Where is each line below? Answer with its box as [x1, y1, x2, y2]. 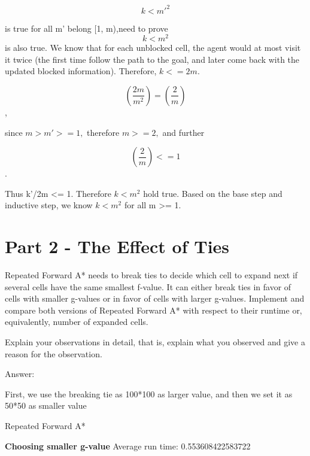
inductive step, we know [5, 199, 93, 211]
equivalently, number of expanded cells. [5, 315, 148, 328]
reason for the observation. [5, 347, 102, 360]
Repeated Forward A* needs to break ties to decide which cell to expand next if [5, 269, 298, 281]
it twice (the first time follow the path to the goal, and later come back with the [5, 53, 300, 65]
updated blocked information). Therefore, [5, 65, 157, 77]
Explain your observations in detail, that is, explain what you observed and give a [5, 336, 305, 348]
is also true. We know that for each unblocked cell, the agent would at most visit [5, 41, 301, 54]
